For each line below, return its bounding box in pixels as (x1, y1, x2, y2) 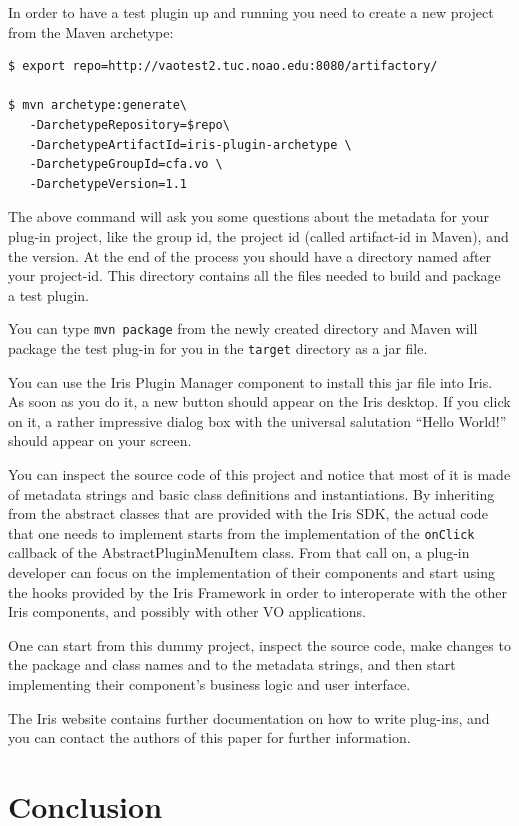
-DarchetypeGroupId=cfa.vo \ (29, 157, 223, 172)
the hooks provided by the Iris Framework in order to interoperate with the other (8, 581, 507, 602)
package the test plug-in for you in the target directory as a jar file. (8, 337, 428, 358)
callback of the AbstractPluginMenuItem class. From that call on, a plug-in (8, 542, 470, 563)
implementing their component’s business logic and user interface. (8, 674, 411, 694)
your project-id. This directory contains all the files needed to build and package (8, 265, 501, 286)
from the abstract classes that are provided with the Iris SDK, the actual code (8, 503, 488, 524)
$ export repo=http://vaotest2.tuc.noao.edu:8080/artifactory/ (8, 59, 438, 74)
